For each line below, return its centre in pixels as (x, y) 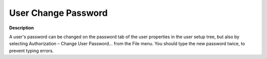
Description (22, 28)
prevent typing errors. (31, 51)
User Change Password (59, 13)
